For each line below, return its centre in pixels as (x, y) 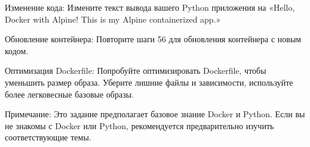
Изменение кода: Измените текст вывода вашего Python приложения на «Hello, (150, 7)
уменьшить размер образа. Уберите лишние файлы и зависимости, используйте (149, 82)
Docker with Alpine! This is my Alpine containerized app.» (113, 19)
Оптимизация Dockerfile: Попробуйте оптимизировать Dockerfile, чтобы (136, 71)
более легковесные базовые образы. (69, 94)
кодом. (17, 50)
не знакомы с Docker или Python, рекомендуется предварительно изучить (139, 125)
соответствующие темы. (48, 137)
